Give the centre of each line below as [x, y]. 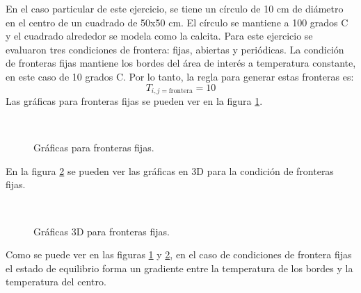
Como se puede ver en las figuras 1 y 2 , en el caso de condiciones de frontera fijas [179, 254]
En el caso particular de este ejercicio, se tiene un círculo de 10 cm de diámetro [175, 8]
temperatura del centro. [56, 282]
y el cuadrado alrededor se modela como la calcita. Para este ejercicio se [159, 36]
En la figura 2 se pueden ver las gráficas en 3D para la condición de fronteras [170, 170]
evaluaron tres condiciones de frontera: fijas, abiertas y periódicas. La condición [175, 49]
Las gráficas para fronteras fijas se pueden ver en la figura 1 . [134, 101]
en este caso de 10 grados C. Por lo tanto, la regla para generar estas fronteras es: [180, 76]
